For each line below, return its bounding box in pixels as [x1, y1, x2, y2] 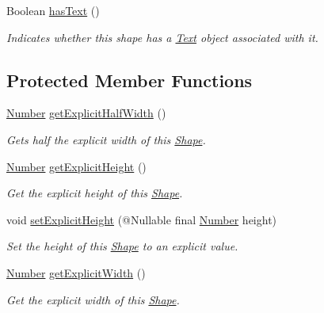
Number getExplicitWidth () [6, 264, 146, 281]
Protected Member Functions [6, 67, 253, 92]
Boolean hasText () [6, 2, 100, 18]
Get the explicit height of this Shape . [6, 185, 183, 201]
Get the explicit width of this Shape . [6, 291, 180, 307]
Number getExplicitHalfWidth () [6, 105, 166, 121]
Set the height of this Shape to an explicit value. [6, 238, 238, 254]
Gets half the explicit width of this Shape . [6, 131, 206, 147]
